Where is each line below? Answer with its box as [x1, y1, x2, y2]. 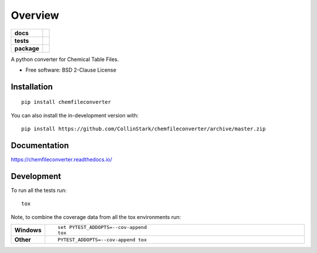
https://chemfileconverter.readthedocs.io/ [11, 156, 113, 163]
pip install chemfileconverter [21, 99, 112, 106]
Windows [14, 226, 42, 234]
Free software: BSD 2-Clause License [25, 66, 117, 73]
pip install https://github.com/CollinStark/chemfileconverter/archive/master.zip [21, 126, 266, 132]
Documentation [11, 140, 69, 150]
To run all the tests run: [11, 187, 67, 194]
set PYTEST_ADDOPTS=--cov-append [58, 224, 147, 231]
